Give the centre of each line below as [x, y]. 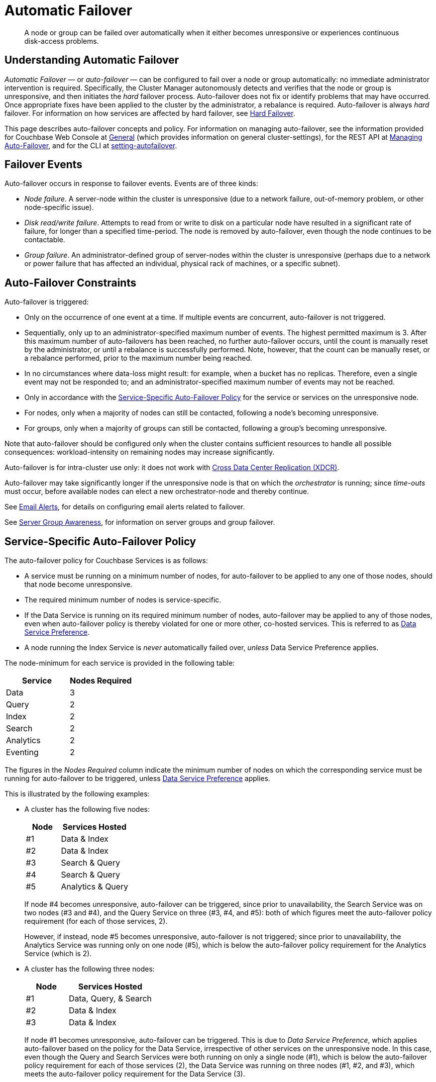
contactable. [45, 240]
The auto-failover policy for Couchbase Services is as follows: [106, 561]
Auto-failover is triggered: [47, 302]
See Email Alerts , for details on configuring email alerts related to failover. [125, 507]
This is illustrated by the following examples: [77, 794]
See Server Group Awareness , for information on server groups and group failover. [140, 522]
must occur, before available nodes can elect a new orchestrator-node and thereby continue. [157, 492]
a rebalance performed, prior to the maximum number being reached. [138, 358]
